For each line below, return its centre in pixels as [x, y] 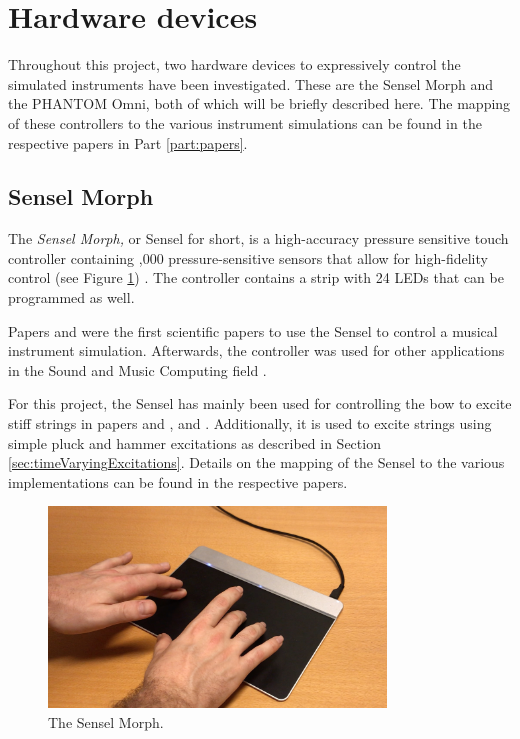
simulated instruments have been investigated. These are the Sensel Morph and [251, 83]
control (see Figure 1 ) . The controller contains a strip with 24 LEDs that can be [256, 277]
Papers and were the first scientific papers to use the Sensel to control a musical [253, 330]
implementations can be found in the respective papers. [178, 481]
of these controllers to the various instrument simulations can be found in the [245, 122]
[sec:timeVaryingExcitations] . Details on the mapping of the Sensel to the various [256, 462]
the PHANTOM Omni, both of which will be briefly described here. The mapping [259, 103]
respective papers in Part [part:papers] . [128, 142]
